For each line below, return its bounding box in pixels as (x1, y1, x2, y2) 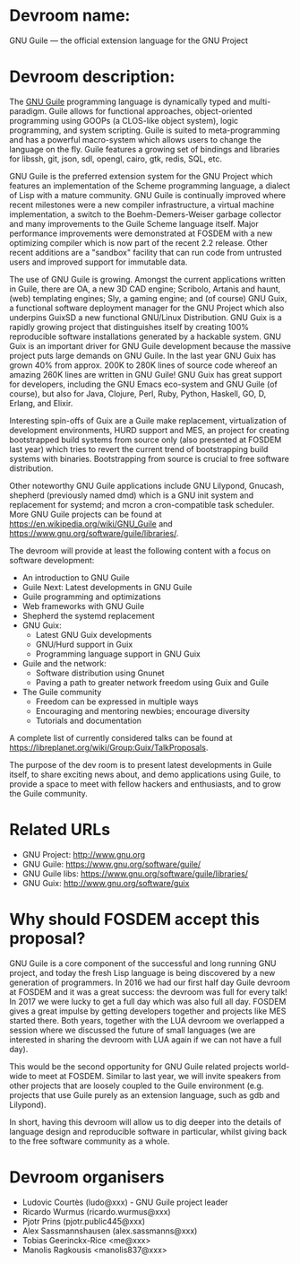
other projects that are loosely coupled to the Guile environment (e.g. (9, 1080, 264, 1091)
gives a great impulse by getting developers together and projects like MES (9, 1006, 287, 1016)
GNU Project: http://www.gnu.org (21, 849, 146, 859)
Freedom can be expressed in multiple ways (35, 696, 199, 707)
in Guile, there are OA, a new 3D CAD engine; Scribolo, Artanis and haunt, (9, 283, 281, 294)
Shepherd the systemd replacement (21, 610, 155, 621)
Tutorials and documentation (35, 715, 141, 726)
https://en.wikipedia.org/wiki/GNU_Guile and (9, 518, 173, 529)
